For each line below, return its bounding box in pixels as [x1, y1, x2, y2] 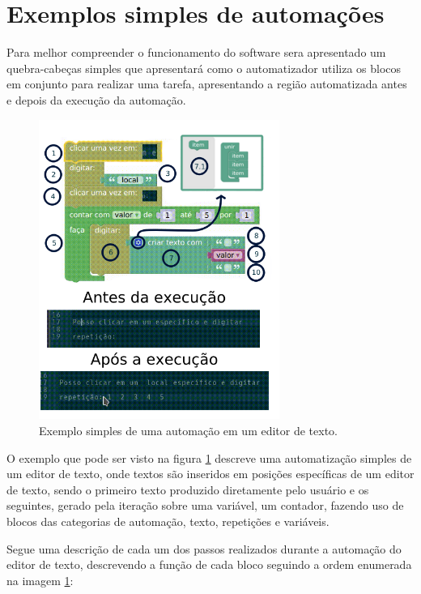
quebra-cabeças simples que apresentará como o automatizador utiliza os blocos [6, 59, 402, 76]
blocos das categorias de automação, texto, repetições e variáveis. [6, 513, 330, 529]
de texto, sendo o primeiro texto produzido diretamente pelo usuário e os [6, 481, 369, 498]
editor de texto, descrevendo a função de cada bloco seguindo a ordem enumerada [6, 556, 412, 573]
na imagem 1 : [6, 571, 74, 588]
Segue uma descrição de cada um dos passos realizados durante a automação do [6, 540, 402, 557]
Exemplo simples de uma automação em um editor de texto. [39, 422, 338, 439]
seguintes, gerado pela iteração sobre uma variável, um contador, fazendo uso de [6, 497, 404, 514]
